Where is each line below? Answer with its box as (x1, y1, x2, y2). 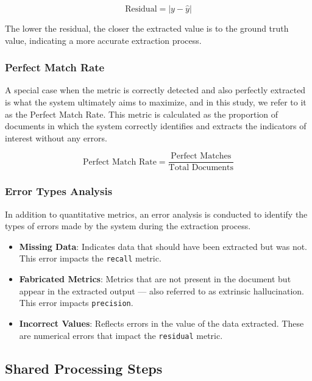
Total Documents (168, 163, 234, 173)
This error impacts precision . (19, 296, 133, 309)
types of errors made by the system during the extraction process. (5, 219, 251, 232)
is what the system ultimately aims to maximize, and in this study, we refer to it (5, 96, 307, 108)
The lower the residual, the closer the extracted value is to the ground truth (5, 22, 289, 34)
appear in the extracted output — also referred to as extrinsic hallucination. (19, 284, 304, 297)
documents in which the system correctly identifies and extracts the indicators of (5, 119, 307, 132)
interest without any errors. (5, 131, 107, 144)
